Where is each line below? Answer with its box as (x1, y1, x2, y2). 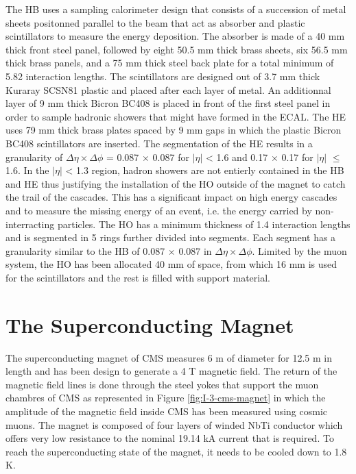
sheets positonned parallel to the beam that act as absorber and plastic (5, 15, 305, 29)
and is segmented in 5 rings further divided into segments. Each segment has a (5, 230, 336, 245)
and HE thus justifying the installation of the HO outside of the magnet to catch (5, 176, 346, 190)
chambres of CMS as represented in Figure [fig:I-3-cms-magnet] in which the (5, 390, 326, 405)
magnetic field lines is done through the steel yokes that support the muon (5, 377, 319, 391)
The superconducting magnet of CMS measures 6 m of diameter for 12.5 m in (5, 350, 332, 364)
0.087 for (152, 149, 189, 164)
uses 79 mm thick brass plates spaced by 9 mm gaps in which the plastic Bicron (5, 123, 342, 137)
